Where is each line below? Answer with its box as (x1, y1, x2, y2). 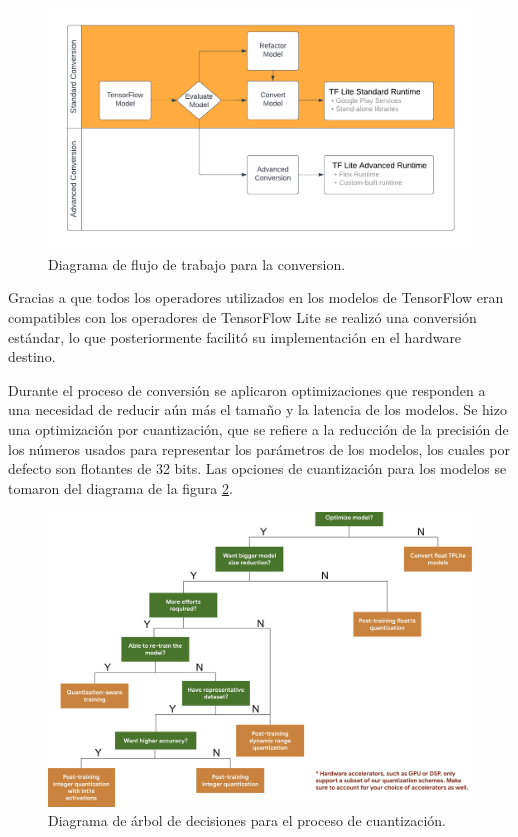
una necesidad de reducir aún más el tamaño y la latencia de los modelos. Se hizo (8, 399, 507, 420)
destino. (8, 346, 56, 367)
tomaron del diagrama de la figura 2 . (8, 477, 233, 498)
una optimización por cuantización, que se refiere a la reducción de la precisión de (8, 418, 509, 439)
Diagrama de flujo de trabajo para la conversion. (48, 253, 346, 274)
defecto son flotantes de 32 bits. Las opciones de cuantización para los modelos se (8, 458, 507, 479)
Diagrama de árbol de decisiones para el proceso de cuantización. (48, 810, 447, 831)
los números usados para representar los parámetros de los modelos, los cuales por (8, 438, 510, 459)
